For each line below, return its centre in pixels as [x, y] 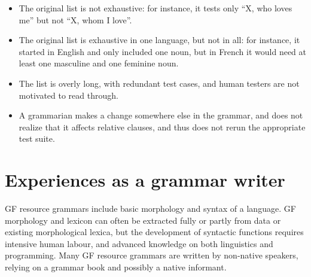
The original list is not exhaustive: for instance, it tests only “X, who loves [155, 8]
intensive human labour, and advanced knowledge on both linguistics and [139, 243]
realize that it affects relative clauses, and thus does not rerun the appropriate [162, 127]
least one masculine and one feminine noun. [99, 63]
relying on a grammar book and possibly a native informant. [116, 267]
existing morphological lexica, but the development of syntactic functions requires [154, 232]
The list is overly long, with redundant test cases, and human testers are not [159, 83]
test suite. [37, 138]
